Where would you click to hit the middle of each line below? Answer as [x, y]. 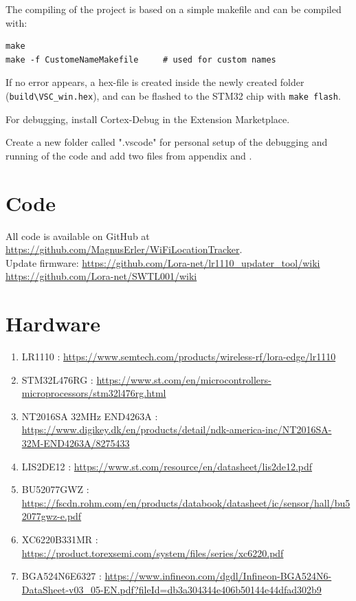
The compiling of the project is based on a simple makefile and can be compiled [174, 9]
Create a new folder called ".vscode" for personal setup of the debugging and [167, 142]
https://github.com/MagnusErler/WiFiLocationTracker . [124, 249]
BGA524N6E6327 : [62, 576]
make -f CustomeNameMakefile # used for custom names [141, 59]
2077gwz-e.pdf [52, 516]
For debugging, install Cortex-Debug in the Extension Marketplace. [148, 119]
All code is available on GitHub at [78, 236]
